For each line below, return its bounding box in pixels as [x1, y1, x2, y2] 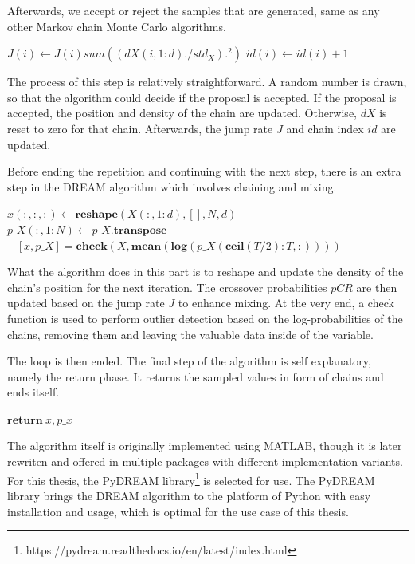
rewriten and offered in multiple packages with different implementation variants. [7, 453, 403, 470]
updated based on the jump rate [7, 294, 165, 311]
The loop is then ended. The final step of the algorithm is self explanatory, [7, 353, 371, 369]
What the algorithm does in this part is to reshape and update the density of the [7, 263, 404, 280]
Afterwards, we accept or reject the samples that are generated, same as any [7, 2, 380, 18]
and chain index [286, 120, 364, 136]
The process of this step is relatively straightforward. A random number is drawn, [7, 73, 407, 90]
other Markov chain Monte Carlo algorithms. [7, 18, 226, 34]
